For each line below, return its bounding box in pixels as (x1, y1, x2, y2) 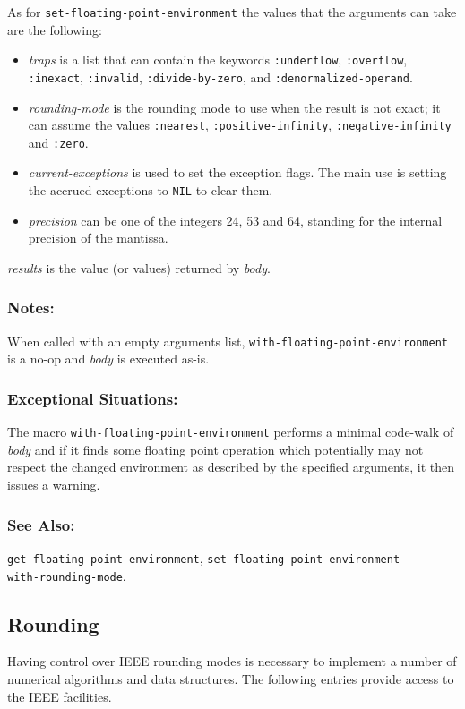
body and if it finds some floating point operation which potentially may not (7, 440, 424, 458)
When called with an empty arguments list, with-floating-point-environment (7, 331, 448, 350)
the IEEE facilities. (7, 687, 112, 705)
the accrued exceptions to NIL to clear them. (28, 181, 273, 200)
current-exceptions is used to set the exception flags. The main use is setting (28, 163, 447, 182)
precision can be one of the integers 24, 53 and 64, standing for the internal (28, 210, 443, 229)
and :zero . (28, 132, 89, 151)
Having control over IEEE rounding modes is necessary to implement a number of (7, 652, 457, 671)
